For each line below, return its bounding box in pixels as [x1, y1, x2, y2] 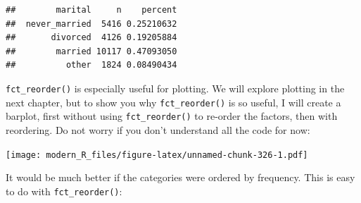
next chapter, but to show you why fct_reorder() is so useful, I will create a [6, 94, 341, 109]
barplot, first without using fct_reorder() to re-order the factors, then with [6, 109, 338, 123]
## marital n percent [6, 5, 177, 15]
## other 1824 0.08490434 [6, 60, 177, 70]
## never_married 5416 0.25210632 [6, 18, 177, 29]
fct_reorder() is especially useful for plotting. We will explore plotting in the [6, 80, 345, 95]
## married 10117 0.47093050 [6, 46, 177, 56]
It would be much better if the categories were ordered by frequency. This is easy [6, 170, 355, 185]
